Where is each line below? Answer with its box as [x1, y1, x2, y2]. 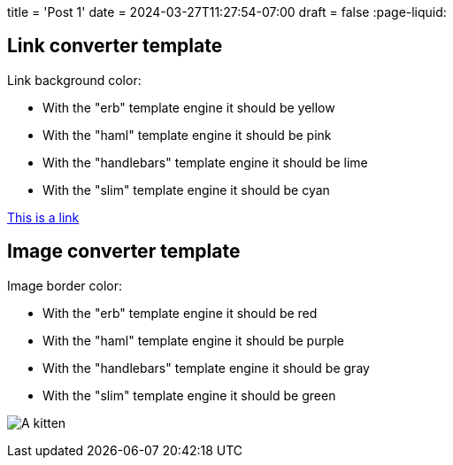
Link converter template [7, 35, 223, 58]
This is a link [7, 209, 80, 225]
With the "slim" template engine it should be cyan [42, 182, 330, 198]
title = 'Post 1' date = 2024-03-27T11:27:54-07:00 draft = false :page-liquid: [7, 4, 447, 19]
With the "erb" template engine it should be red [42, 305, 318, 321]
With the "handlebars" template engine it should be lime [42, 154, 368, 170]
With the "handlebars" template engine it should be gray [42, 360, 370, 376]
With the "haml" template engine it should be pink [42, 127, 332, 143]
